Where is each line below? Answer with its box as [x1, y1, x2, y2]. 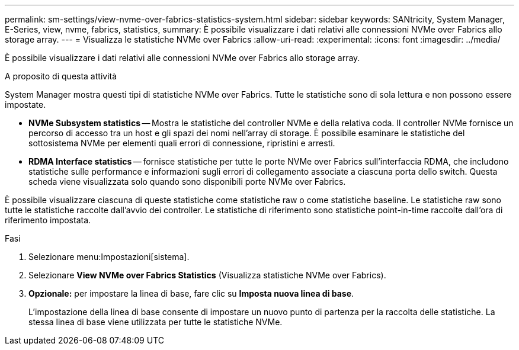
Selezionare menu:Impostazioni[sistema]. [28, 252, 190, 262]
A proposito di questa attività [5, 71, 117, 81]
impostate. [5, 99, 46, 110]
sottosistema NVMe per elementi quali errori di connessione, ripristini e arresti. [28, 138, 335, 148]
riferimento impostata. [5, 215, 91, 225]
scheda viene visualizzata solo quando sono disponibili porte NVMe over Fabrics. [28, 176, 346, 187]
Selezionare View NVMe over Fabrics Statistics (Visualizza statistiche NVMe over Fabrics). [28, 270, 386, 280]
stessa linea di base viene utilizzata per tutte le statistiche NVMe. [28, 317, 283, 327]
